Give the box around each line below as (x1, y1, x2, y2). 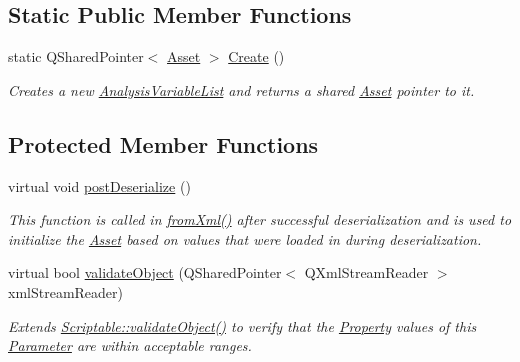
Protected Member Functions (8, 128, 319, 159)
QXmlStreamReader (304, 262, 429, 283)
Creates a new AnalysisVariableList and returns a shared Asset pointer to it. (8, 79, 475, 100)
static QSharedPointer (8, 46, 144, 67)
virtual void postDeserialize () (8, 175, 191, 196)
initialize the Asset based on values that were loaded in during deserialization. (8, 228, 482, 249)
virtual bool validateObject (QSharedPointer (8, 262, 282, 283)
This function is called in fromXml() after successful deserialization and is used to (8, 209, 512, 230)
